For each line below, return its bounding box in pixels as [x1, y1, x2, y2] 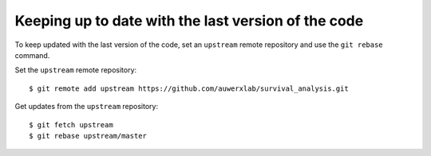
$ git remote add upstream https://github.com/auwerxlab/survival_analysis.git [29, 84, 349, 93]
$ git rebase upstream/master [29, 131, 148, 140]
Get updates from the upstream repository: [14, 102, 159, 111]
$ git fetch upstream [29, 120, 113, 129]
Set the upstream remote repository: [14, 65, 137, 75]
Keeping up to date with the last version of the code [14, 12, 364, 29]
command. [14, 50, 50, 60]
